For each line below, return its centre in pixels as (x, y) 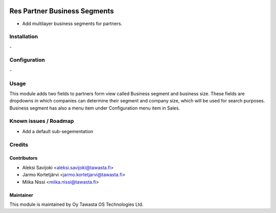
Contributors (24, 158)
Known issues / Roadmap (42, 121)
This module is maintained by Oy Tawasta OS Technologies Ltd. (76, 204)
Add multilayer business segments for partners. (72, 24)
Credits (19, 144)
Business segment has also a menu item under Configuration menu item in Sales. (95, 108)
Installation (24, 37)
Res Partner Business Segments (62, 11)
